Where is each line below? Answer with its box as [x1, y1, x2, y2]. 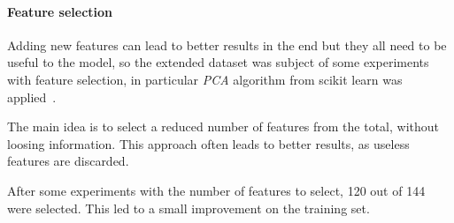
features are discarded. [7, 152, 129, 170]
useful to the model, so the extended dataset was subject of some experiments [7, 53, 429, 71]
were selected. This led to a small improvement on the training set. [7, 198, 370, 217]
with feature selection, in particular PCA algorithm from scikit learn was [7, 70, 403, 88]
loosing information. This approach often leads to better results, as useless [7, 134, 410, 152]
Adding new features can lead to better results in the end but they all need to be [7, 35, 447, 54]
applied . [7, 87, 57, 106]
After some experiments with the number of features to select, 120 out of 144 [7, 181, 426, 199]
